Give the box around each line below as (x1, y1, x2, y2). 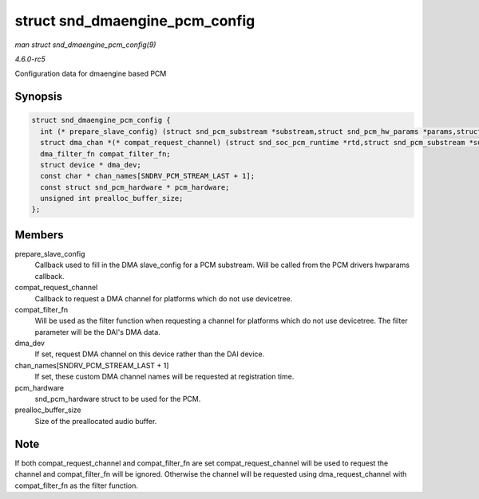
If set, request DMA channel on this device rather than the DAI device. (34, 349, 265, 359)
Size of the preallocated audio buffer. (34, 416, 157, 426)
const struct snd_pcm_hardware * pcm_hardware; (40, 183, 230, 191)
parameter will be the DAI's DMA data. (34, 327, 161, 336)
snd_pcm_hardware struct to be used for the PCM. (34, 395, 201, 404)
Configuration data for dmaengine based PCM (14, 69, 167, 79)
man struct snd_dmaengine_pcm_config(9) (14, 40, 156, 49)
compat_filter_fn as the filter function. (14, 481, 139, 490)
